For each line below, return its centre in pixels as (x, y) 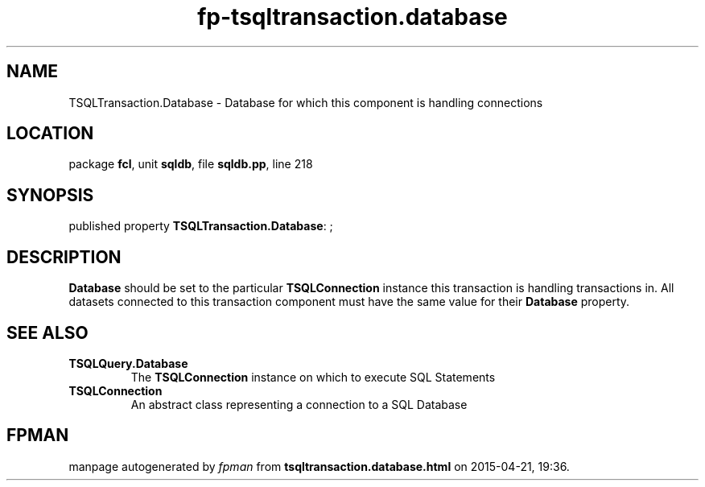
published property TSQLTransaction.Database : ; (201, 226)
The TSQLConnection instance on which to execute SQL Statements (313, 377)
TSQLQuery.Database (128, 363)
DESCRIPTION (64, 257)
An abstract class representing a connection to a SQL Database (299, 404)
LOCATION (50, 134)
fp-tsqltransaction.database (352, 17)
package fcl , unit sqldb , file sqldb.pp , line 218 (191, 164)
